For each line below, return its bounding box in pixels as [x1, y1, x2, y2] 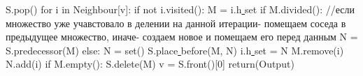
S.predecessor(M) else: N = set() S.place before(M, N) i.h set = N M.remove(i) [6, 43, 344, 57]
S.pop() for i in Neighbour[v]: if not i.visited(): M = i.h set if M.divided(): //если [6, 2, 355, 16]
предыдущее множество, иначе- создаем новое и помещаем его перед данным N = [6, 29, 358, 44]
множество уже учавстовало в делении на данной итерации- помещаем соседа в [6, 15, 346, 30]
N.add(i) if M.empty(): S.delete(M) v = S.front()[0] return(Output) [6, 56, 294, 71]
